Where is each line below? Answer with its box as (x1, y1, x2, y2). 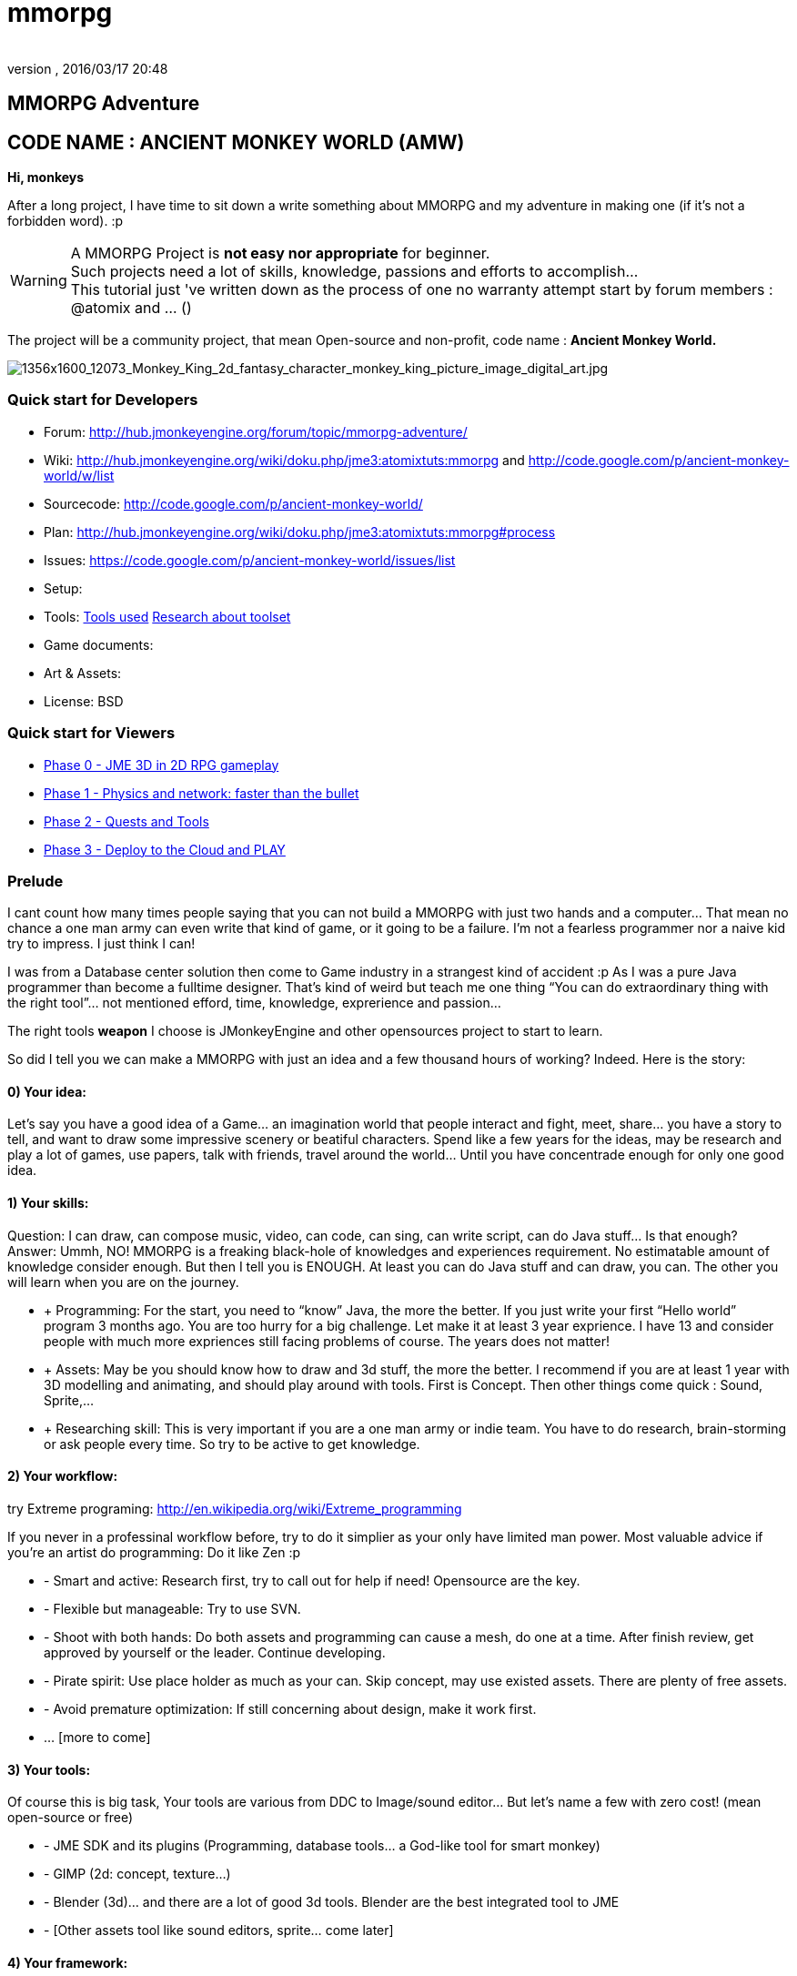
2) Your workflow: (7, 1468, 118, 1485)
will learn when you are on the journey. (7, 1273, 239, 1290)
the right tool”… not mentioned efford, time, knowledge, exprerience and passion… (7, 995, 501, 1011)
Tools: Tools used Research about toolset (44, 608, 291, 624)
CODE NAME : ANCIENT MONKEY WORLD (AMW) (7, 130, 465, 154)
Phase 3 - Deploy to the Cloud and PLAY (44, 841, 286, 857)
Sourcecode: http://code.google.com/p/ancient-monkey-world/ (44, 495, 423, 512)
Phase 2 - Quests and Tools (44, 813, 209, 829)
